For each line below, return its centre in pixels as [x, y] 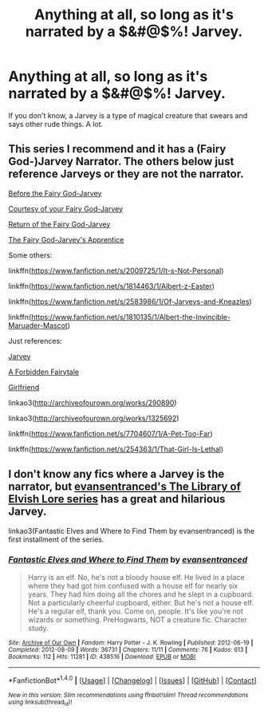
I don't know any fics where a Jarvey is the [116, 474]
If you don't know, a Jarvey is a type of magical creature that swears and [128, 115]
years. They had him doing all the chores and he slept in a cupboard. [140, 594]
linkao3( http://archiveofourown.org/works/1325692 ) [94, 418]
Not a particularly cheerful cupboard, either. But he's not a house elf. [140, 602]
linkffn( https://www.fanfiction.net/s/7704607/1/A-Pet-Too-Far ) [110, 433]
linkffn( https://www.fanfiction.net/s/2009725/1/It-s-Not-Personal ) [116, 270]
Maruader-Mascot [38, 325]
